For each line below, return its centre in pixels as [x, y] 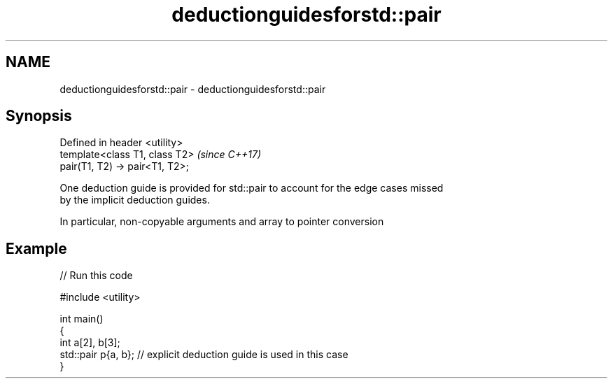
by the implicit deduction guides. [135, 200]
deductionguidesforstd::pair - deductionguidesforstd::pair [193, 89]
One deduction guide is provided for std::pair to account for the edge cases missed [252, 188]
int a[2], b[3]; [90, 343]
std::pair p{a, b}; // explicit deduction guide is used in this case [204, 355]
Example [36, 248]
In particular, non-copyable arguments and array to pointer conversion [222, 222]
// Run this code [96, 276]
